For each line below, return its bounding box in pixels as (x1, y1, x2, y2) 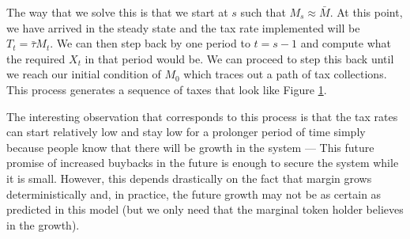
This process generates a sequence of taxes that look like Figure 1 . (6, 81, 327, 97)
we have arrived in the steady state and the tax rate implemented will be (6, 19, 360, 36)
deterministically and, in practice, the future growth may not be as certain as (6, 185, 382, 202)
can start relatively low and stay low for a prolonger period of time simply (6, 123, 366, 140)
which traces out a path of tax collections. (183, 66, 387, 82)
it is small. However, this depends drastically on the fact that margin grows (6, 169, 372, 186)
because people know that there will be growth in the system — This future (6, 138, 374, 155)
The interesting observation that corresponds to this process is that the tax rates (6, 108, 398, 124)
